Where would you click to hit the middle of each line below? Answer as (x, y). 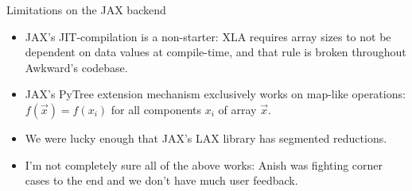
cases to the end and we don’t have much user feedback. (161, 180)
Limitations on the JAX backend (86, 10)
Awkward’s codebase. (76, 67)
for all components (156, 109)
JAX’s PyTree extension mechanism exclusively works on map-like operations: (215, 94)
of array (237, 109)
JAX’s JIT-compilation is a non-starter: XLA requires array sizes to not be (208, 36)
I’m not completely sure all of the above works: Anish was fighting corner (204, 164)
